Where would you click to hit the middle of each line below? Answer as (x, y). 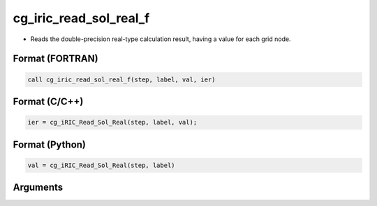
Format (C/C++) (48, 101)
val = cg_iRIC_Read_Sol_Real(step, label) (101, 165)
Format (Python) (50, 144)
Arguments (38, 188)
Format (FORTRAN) (56, 59)
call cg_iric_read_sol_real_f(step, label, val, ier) (121, 79)
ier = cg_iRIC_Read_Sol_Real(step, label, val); (112, 122)
